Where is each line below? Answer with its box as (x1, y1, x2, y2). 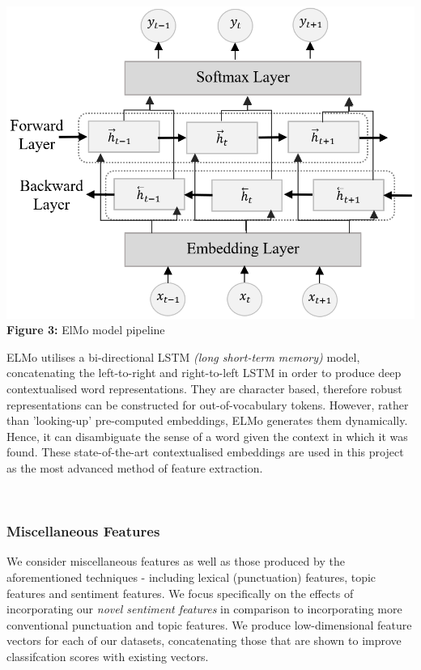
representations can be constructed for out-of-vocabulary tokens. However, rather (6, 396, 409, 413)
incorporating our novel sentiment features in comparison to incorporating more (6, 600, 402, 617)
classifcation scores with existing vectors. (6, 647, 209, 664)
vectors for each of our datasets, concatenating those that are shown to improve (6, 632, 402, 649)
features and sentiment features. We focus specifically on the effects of (6, 584, 354, 601)
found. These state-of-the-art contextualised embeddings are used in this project (6, 443, 404, 460)
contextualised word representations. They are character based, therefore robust (6, 380, 402, 396)
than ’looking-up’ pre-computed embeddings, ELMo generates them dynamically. (6, 412, 408, 429)
